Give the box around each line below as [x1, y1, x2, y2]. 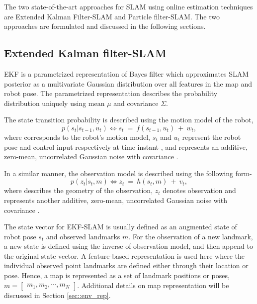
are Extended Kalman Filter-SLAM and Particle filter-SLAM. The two [4, 11, 220, 21]
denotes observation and [163, 185, 236, 196]
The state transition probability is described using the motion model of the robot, [4, 114, 254, 125]
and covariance [113, 98, 159, 108]
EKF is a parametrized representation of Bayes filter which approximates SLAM [4, 68, 249, 79]
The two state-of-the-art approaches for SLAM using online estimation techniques [4, 1, 253, 11]
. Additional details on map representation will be [77, 280, 229, 290]
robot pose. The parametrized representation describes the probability [4, 88, 218, 99]
